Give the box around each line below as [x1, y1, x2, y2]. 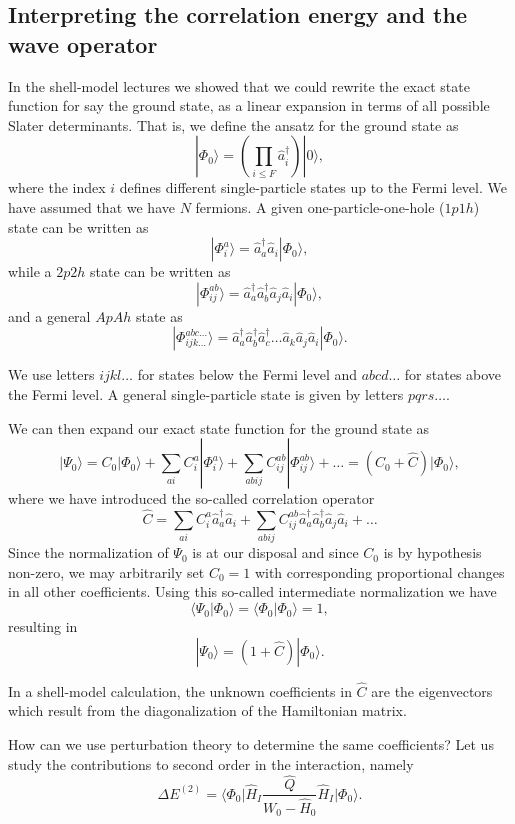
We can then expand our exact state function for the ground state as [8, 417, 430, 438]
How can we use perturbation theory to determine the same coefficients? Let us [8, 734, 494, 755]
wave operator [8, 28, 158, 59]
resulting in [8, 616, 78, 637]
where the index [8, 177, 106, 198]
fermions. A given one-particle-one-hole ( [195, 196, 445, 217]
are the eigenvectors [371, 680, 493, 701]
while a [8, 261, 52, 282]
